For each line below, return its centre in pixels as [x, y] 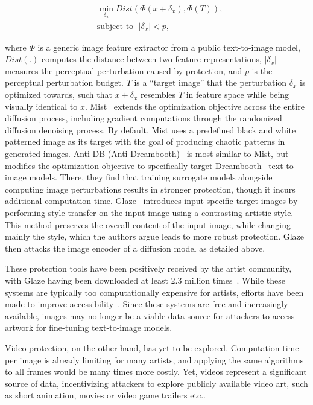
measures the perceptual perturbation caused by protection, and [124, 70]
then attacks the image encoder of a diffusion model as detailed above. [135, 248]
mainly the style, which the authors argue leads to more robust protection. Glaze [155, 236]
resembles [158, 94]
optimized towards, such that [58, 94]
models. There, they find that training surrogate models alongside [151, 177]
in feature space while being [238, 94]
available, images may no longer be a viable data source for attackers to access [150, 315]
